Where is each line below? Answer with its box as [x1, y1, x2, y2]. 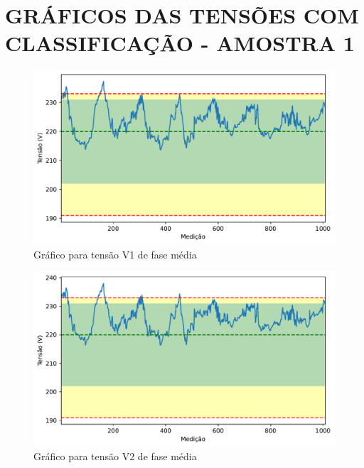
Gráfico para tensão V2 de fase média [33, 449, 197, 464]
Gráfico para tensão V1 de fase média [33, 246, 197, 261]
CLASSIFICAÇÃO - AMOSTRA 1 [5, 28, 355, 58]
